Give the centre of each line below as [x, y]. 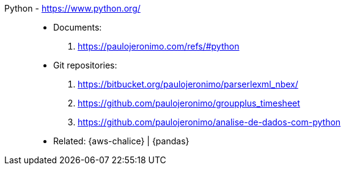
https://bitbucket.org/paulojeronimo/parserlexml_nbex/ [188, 84]
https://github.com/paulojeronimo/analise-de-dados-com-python [209, 122]
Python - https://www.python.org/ [72, 8]
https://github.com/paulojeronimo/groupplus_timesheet [189, 103]
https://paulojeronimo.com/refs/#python [159, 46]
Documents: [78, 27]
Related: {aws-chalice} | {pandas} [121, 141]
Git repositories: [85, 65]
